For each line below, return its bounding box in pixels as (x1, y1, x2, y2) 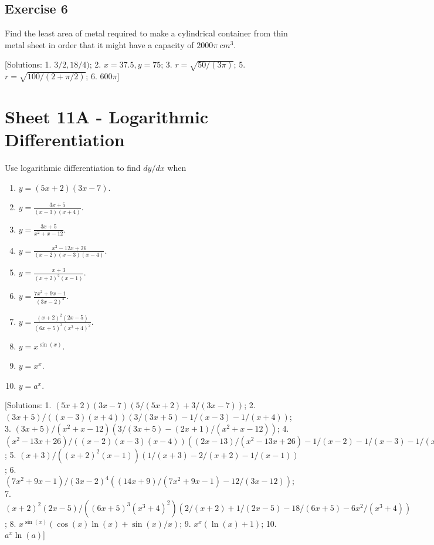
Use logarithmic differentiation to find (5, 162, 141, 174)
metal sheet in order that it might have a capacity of (5, 38, 194, 51)
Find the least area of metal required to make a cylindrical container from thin (5, 27, 288, 39)
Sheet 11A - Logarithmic (5, 105, 209, 129)
